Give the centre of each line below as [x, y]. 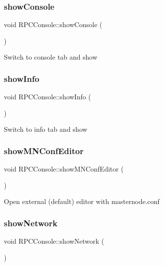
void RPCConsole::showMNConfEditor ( [64, 169]
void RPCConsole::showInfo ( [47, 97]
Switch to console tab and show [51, 57]
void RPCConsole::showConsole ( [53, 24]
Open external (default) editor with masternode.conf [82, 201]
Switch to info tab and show [46, 129]
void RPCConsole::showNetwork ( [54, 241]
